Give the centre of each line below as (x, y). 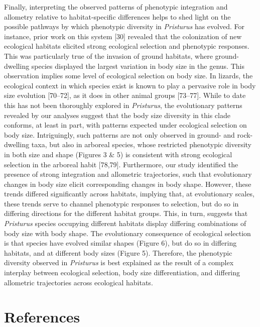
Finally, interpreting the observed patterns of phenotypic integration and (116, 7)
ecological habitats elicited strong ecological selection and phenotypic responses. (127, 46)
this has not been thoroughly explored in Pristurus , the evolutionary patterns (123, 105)
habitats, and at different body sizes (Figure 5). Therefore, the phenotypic (118, 252)
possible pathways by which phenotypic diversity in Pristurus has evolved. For (124, 26)
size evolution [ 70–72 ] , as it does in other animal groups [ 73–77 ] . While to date (125, 95)
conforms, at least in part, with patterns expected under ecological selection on (125, 125)
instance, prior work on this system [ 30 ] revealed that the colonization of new (123, 36)
